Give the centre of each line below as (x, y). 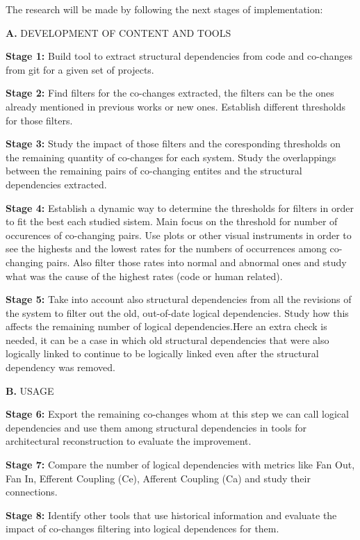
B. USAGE (30, 390)
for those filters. (39, 120)
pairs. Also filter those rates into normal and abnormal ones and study (196, 262)
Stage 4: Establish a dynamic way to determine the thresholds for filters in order (180, 207)
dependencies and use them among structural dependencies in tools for (156, 427)
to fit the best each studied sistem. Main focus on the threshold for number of (172, 221)
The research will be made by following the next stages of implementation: (164, 9)
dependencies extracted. (56, 184)
